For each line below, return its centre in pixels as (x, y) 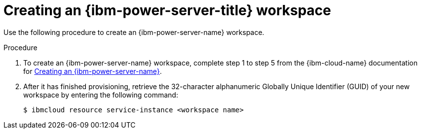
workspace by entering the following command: (101, 95)
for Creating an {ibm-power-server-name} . (93, 71)
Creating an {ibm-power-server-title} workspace (167, 10)
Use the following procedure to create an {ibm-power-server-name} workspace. (134, 32)
